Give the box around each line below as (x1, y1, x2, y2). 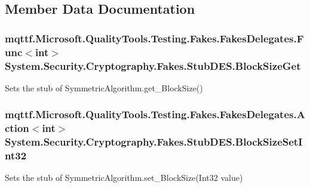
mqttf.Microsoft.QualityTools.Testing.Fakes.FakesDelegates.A (5, 107, 305, 122)
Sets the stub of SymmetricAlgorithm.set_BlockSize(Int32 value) (5, 171, 243, 184)
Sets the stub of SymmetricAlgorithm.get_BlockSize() (5, 81, 203, 94)
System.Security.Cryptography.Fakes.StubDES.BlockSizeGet (5, 58, 301, 73)
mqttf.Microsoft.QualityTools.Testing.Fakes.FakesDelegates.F (5, 30, 304, 45)
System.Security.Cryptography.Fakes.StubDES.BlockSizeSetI (5, 134, 303, 149)
